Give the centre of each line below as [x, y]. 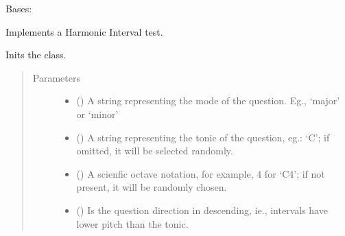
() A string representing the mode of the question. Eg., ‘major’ [208, 101]
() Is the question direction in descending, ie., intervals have [202, 210]
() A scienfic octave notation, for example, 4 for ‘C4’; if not [201, 173]
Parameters [56, 77]
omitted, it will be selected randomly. [155, 151]
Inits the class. [36, 55]
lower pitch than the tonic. [132, 223]
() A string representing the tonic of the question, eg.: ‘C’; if [203, 137]
